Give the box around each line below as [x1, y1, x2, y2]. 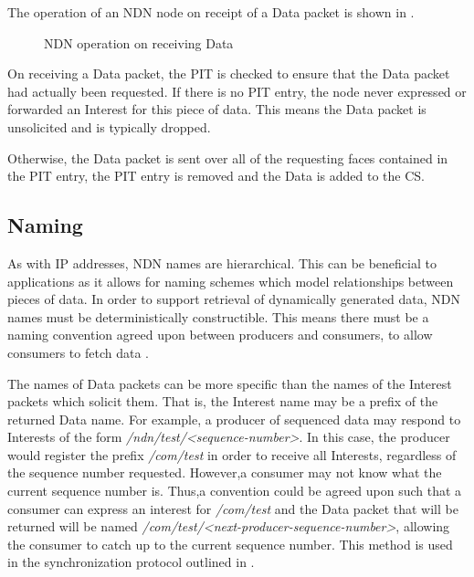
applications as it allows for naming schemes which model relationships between [7, 271, 454, 290]
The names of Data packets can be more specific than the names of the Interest [7, 373, 452, 393]
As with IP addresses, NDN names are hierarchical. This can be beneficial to [7, 253, 437, 272]
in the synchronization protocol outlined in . [7, 552, 255, 572]
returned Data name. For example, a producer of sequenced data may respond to [7, 409, 461, 428]
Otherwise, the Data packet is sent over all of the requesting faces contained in [7, 148, 448, 167]
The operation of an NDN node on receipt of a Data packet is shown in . [7, 3, 415, 21]
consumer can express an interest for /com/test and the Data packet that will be [7, 498, 458, 518]
